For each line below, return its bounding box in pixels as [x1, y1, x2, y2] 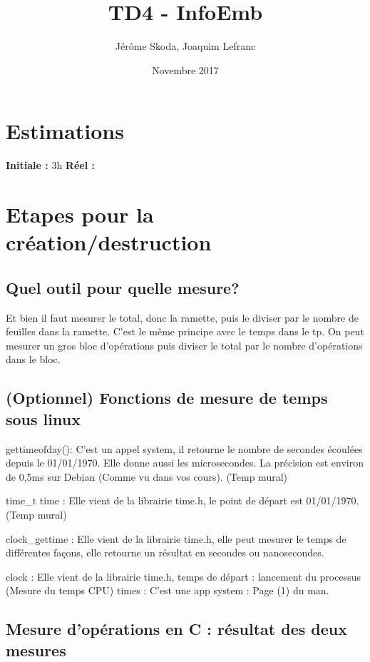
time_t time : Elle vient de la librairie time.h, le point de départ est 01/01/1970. [6, 493, 359, 508]
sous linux [6, 407, 81, 429]
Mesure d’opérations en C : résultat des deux [6, 618, 347, 640]
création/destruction [6, 228, 212, 257]
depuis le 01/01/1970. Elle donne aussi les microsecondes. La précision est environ [6, 455, 364, 470]
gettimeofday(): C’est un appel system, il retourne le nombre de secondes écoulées [6, 441, 363, 456]
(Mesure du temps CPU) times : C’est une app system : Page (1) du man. [6, 583, 329, 598]
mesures [6, 638, 66, 661]
